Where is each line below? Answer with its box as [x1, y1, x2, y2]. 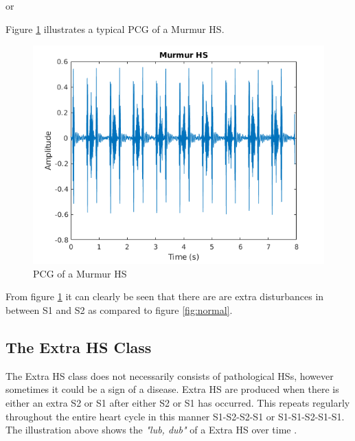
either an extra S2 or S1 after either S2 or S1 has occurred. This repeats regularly [5, 395, 350, 409]
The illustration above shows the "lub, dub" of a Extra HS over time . [5, 422, 297, 437]
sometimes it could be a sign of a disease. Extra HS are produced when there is [5, 382, 339, 396]
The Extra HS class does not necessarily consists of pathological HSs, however [5, 368, 334, 383]
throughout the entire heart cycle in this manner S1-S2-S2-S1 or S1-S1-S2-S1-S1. [5, 409, 345, 423]
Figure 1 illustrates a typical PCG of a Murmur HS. [5, 21, 225, 36]
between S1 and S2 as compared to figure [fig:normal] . [5, 302, 233, 317]
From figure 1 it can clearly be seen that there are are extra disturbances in [5, 289, 324, 304]
